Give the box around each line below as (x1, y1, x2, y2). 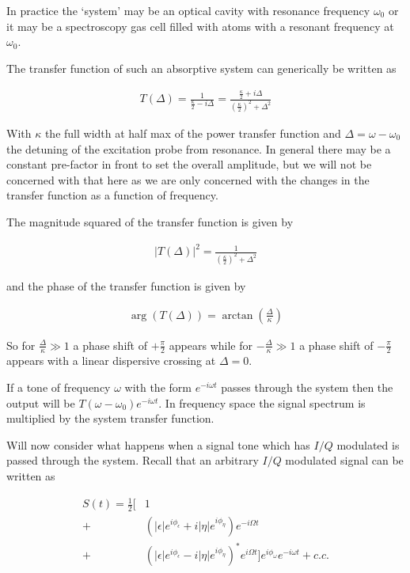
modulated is (336, 436, 400, 453)
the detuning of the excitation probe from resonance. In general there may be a (6, 140, 391, 157)
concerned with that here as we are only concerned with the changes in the (6, 171, 370, 188)
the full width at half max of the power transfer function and (44, 124, 341, 141)
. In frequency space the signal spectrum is (158, 394, 366, 411)
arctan (222, 309, 253, 321)
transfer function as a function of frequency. (6, 187, 218, 203)
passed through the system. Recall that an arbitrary (6, 452, 259, 469)
